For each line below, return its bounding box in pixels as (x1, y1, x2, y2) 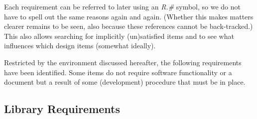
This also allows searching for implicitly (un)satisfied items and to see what (4, 30, 234, 41)
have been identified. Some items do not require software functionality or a (4, 67, 232, 77)
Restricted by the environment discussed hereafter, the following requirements (4, 57, 242, 67)
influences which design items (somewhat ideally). (4, 40, 156, 51)
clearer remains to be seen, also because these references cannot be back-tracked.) (4, 21, 253, 31)
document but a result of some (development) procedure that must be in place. (4, 77, 246, 87)
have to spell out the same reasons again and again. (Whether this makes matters (4, 11, 254, 21)
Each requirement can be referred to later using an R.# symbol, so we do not (4, 1, 241, 11)
